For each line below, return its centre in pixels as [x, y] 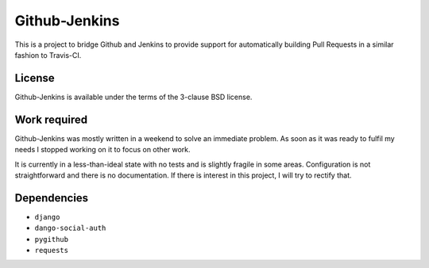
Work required [51, 119]
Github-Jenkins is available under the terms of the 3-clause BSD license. [133, 97]
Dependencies [52, 198]
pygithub [52, 239]
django [47, 217]
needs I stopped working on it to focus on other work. [102, 150]
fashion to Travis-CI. [48, 55]
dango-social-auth [70, 228]
